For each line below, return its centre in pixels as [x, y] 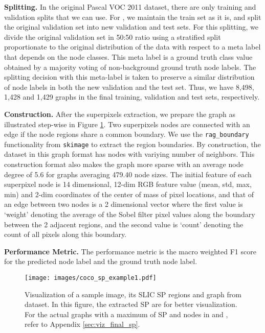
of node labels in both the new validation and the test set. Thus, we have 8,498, [129, 87]
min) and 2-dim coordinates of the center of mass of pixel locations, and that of [129, 194]
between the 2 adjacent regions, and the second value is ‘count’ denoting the [124, 224]
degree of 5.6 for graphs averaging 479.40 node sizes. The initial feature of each [128, 174]
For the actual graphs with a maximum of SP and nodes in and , [126, 314]
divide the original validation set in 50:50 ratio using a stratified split [113, 37]
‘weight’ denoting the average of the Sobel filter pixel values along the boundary [130, 214]
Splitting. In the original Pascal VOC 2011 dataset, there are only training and [130, 7]
